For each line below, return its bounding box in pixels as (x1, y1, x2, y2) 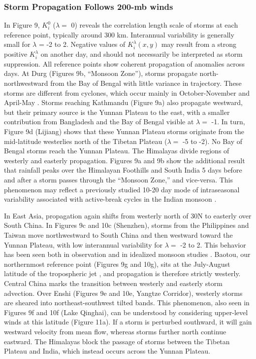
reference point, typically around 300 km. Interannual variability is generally (4, 29, 234, 39)
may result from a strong (161, 39, 236, 49)
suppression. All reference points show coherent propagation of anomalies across (4, 58, 245, 69)
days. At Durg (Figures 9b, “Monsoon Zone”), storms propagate (4, 68, 197, 78)
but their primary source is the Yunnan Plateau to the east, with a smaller (4, 107, 230, 117)
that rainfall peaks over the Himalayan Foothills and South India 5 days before (4, 165, 242, 175)
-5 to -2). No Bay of (182, 136, 242, 146)
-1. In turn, (211, 116, 245, 127)
